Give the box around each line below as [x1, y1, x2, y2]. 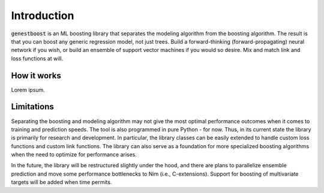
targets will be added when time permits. [11, 179, 112, 186]
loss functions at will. [11, 54, 64, 62]
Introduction [11, 9, 74, 22]
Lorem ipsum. [11, 86, 45, 93]
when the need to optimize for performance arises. [11, 151, 137, 158]
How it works [11, 71, 61, 81]
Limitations [11, 102, 54, 112]
